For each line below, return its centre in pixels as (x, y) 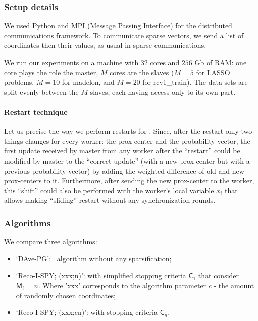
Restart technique (36, 111)
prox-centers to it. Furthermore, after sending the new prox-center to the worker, (129, 180)
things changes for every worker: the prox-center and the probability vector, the (127, 141)
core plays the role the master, (51, 72)
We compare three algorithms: (51, 242)
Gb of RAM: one (221, 62)
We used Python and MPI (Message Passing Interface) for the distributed (118, 25)
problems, (19, 82)
